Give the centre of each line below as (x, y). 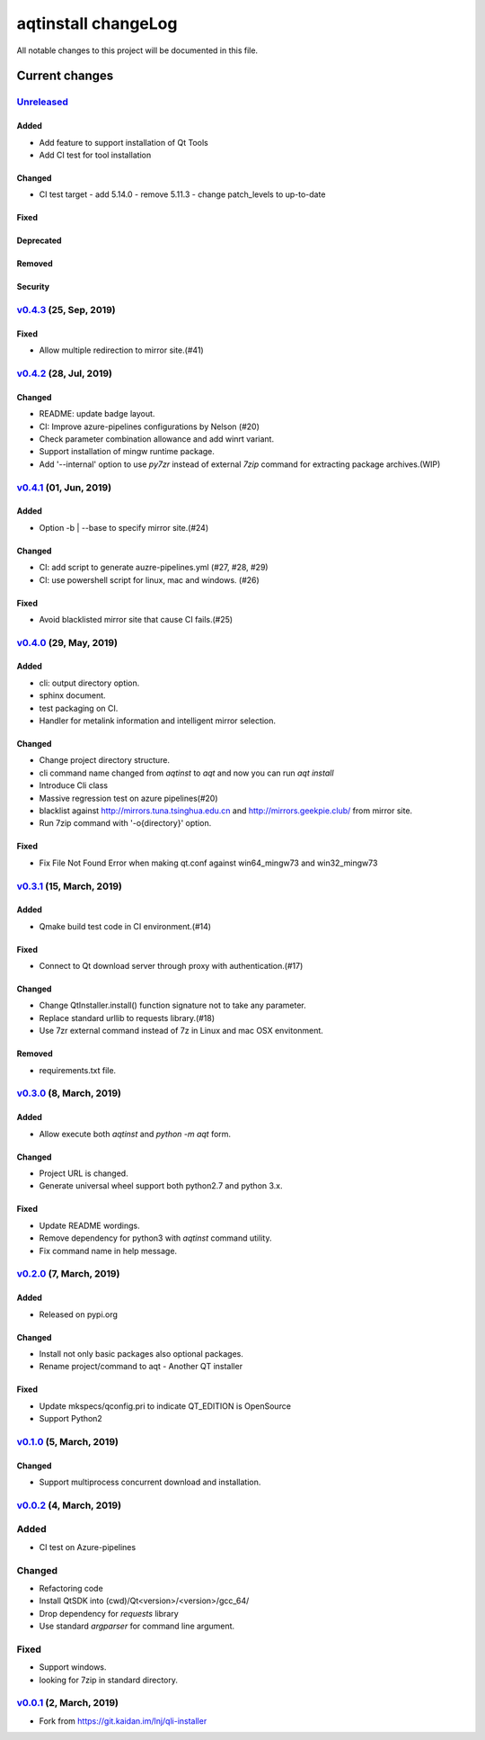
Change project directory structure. (105, 760)
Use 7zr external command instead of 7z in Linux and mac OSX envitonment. (181, 1031)
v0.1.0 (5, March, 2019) (67, 1441)
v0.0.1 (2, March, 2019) (67, 1703)
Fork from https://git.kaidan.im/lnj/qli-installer (123, 1721)
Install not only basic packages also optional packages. (141, 1353)
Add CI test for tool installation (95, 155)
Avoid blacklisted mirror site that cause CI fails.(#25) (136, 619)
